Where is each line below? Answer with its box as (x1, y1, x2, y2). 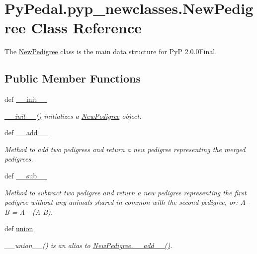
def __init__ (4, 94, 47, 104)
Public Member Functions (4, 71, 141, 86)
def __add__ (4, 127, 48, 138)
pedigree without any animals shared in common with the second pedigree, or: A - (4, 197, 251, 207)
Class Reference (31, 17, 142, 38)
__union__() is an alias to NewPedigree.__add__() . (4, 240, 172, 251)
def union (4, 223, 33, 234)
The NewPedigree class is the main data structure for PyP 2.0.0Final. (4, 46, 217, 57)
